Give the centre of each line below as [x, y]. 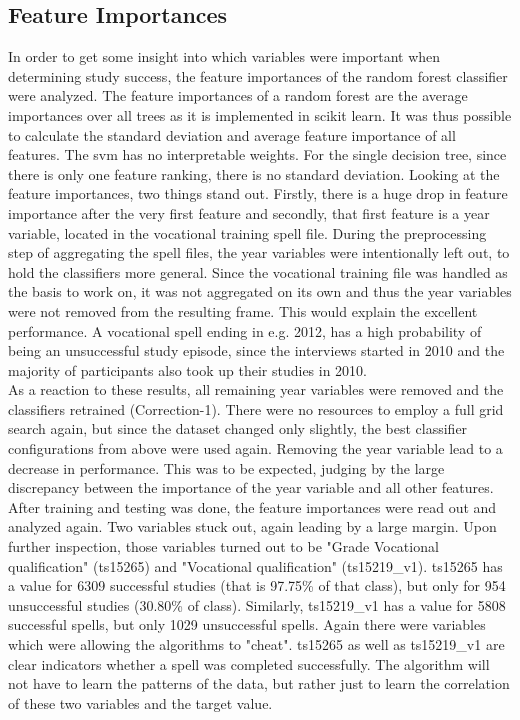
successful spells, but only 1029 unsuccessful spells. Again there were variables [247, 624]
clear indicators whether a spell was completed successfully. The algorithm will [249, 663]
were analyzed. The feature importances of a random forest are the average [238, 95]
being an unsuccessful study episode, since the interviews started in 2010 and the [256, 350]
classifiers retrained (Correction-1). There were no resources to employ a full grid [256, 408]
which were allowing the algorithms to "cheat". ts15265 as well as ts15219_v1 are [256, 644]
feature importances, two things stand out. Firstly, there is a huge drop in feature [258, 193]
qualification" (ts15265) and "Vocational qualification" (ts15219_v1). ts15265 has [255, 565]
